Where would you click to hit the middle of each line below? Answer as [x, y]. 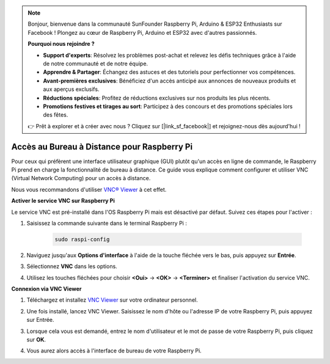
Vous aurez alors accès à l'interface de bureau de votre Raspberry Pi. [114, 351]
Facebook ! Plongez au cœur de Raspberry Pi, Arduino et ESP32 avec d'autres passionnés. [142, 32]
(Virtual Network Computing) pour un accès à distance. [81, 178]
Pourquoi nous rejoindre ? [61, 44]
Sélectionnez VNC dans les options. [72, 266]
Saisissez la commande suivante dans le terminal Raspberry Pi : [107, 223]
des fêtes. [56, 115]
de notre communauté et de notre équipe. [96, 64]
